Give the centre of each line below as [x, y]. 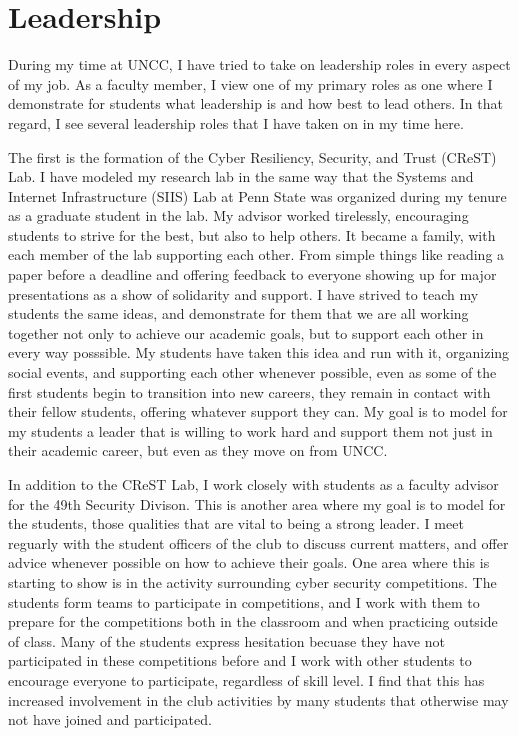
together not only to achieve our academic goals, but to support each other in [246, 332]
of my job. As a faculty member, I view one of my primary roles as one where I [250, 83]
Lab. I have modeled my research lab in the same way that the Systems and [241, 176]
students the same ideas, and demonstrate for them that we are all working [238, 313]
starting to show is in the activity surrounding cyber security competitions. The [252, 581]
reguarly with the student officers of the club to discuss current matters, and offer [258, 542]
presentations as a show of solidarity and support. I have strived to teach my [243, 293]
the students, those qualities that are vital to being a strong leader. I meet [236, 523]
